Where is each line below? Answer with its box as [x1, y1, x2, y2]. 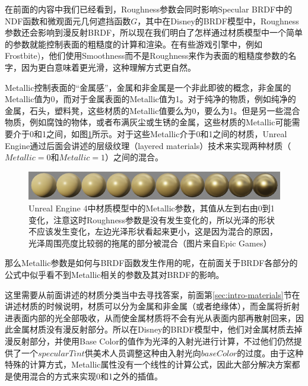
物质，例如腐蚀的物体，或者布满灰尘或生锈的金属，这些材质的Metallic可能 [5, 116, 292, 128]
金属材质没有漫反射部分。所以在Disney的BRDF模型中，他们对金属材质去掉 [12, 323, 303, 336]
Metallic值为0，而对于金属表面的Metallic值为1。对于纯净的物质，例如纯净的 [5, 93, 296, 105]
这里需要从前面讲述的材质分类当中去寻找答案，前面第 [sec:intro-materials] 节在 [5, 288, 300, 300]
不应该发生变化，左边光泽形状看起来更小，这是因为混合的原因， [28, 225, 278, 238]
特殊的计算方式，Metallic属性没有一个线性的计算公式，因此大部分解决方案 [5, 358, 292, 371]
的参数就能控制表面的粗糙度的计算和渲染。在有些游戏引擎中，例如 [5, 37, 262, 50]
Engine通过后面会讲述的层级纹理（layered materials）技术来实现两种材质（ [5, 139, 291, 151]
